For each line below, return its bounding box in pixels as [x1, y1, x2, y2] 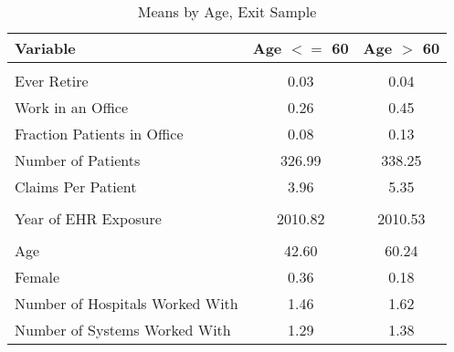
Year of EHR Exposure [15, 208, 162, 229]
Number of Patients [15, 150, 141, 171]
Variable [15, 37, 76, 58]
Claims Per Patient [15, 176, 137, 197]
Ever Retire [15, 70, 89, 91]
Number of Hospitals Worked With [15, 293, 238, 314]
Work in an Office [15, 97, 129, 118]
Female [15, 266, 60, 287]
